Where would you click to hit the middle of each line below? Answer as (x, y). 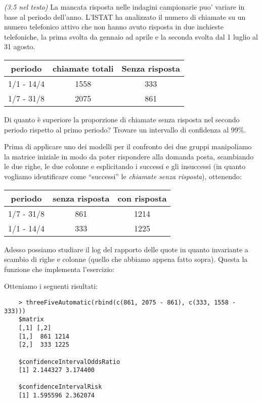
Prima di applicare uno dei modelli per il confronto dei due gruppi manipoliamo (128, 146)
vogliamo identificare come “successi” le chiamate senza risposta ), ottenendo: (123, 176)
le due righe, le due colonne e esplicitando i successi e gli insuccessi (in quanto (125, 166)
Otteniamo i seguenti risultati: (51, 286)
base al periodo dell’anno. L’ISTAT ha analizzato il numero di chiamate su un (125, 16)
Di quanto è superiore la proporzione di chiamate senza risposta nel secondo (122, 119)
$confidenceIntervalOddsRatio (69, 362)
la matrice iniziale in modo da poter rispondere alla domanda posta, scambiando (129, 156)
